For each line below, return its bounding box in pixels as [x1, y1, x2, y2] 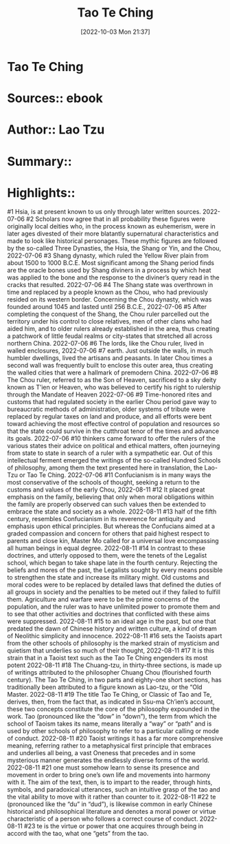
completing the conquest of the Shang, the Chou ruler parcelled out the [7, 310, 209, 318]
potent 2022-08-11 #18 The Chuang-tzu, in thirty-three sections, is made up [7, 661, 222, 669]
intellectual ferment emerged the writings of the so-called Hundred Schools [7, 456, 221, 465]
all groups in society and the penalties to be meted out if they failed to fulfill [7, 588, 221, 596]
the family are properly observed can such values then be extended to [7, 500, 206, 509]
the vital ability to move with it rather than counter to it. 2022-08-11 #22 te [7, 793, 216, 801]
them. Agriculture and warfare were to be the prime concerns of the [7, 595, 199, 604]
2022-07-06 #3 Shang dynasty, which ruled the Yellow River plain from [7, 251, 209, 260]
